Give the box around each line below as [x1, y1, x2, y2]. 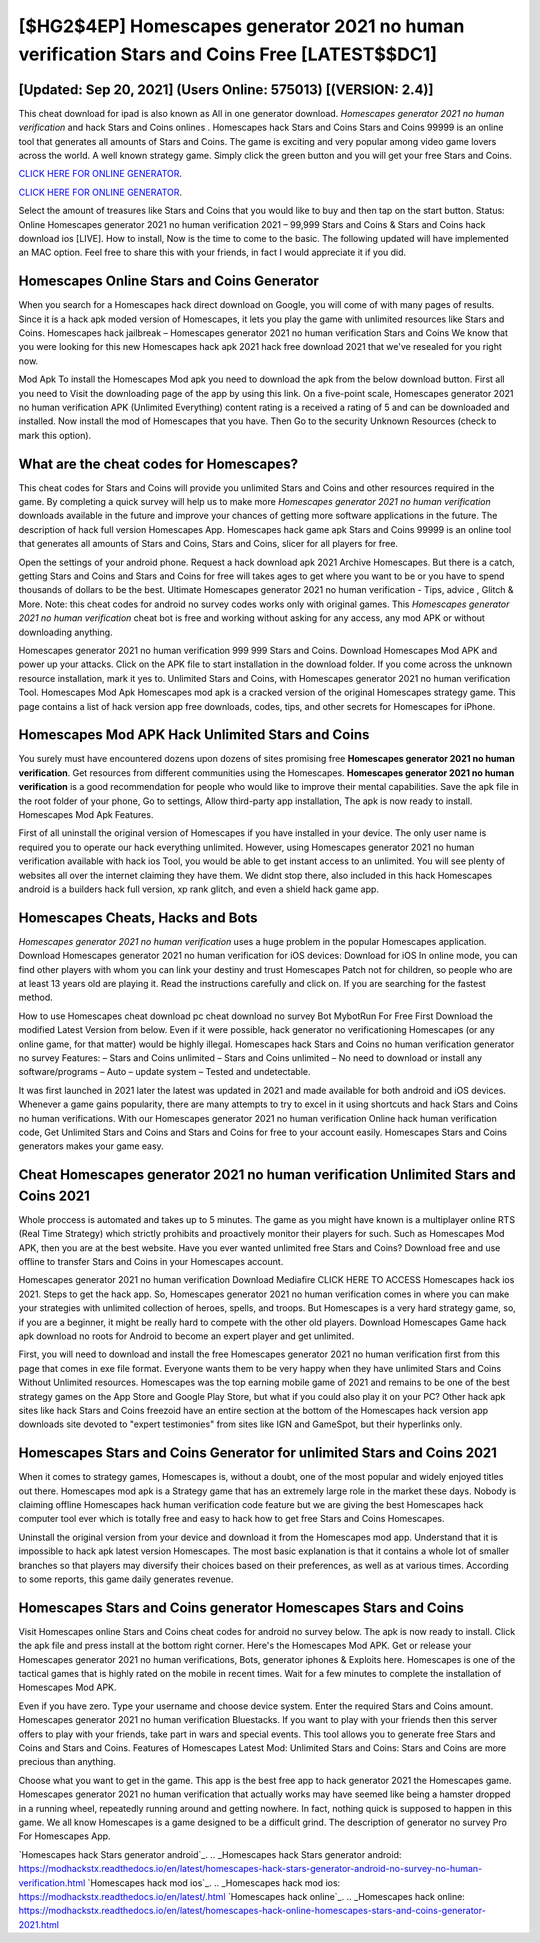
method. [18, 991, 54, 1004]
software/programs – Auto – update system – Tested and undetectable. [18, 1066, 311, 1078]
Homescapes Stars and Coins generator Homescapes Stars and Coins [18, 1599, 465, 1616]
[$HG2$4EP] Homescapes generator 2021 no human [18, 15, 465, 37]
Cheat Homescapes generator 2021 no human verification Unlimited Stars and [18, 1166, 516, 1184]
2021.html [18, 1918, 60, 1930]
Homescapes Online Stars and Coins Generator [18, 273, 320, 290]
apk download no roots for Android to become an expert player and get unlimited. [18, 1330, 355, 1342]
